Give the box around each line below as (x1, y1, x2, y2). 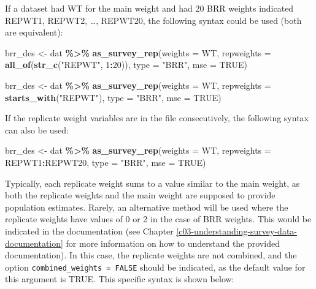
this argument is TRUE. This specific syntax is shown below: (5, 272, 234, 285)
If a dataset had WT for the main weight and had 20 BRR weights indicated (5, 2, 294, 14)
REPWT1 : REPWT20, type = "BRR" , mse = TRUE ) (5, 156, 206, 168)
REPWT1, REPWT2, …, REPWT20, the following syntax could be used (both (5, 13, 302, 26)
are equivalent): (5, 26, 63, 39)
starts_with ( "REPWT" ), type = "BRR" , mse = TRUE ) (5, 91, 222, 103)
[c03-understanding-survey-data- (176, 224, 297, 237)
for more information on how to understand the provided (66, 236, 280, 249)
